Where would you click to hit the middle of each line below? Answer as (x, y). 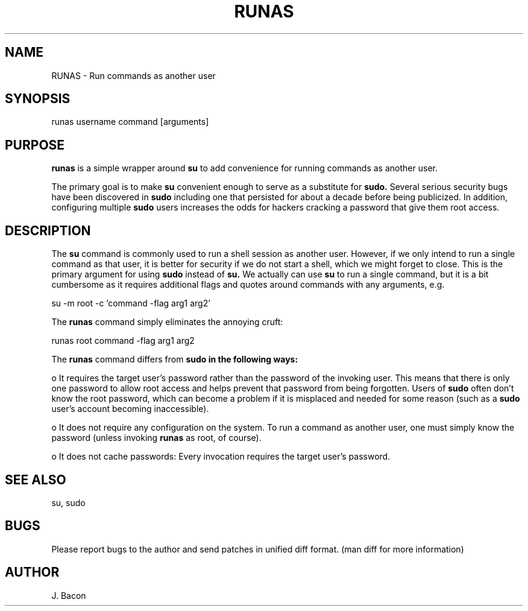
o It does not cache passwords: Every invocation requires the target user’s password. (221, 457)
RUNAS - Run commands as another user (134, 75)
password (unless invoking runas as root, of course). (156, 438)
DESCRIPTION (48, 230)
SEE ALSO (36, 480)
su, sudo (68, 502)
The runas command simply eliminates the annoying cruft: (167, 322)
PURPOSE (35, 145)
